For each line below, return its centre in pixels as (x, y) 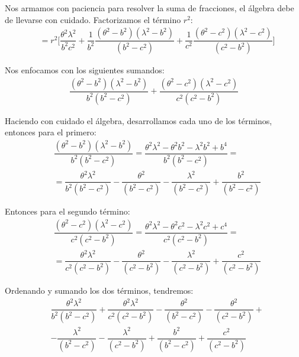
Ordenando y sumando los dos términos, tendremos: (99, 291)
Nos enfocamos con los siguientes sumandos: (85, 70)
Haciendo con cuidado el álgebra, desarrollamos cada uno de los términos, (139, 120)
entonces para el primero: (51, 132)
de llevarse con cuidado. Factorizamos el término (93, 19)
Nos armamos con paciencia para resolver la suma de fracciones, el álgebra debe (149, 8)
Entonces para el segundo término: (67, 211)
